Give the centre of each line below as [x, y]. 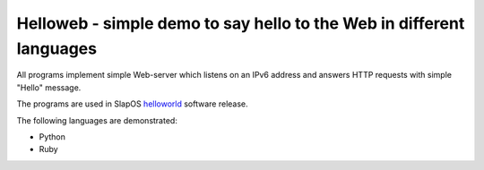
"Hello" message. [49, 87]
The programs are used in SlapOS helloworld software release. [132, 104]
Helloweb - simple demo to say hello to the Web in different [241, 23]
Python [52, 136]
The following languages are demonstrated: [97, 120]
